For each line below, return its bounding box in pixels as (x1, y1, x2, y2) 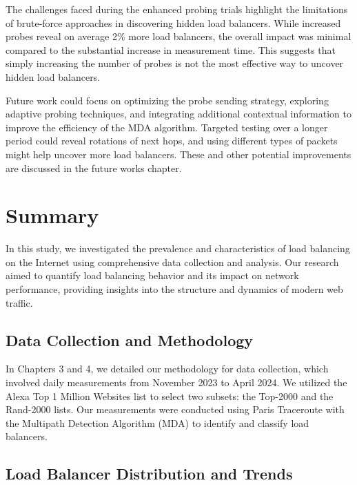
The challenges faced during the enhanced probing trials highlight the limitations (6, 2, 348, 16)
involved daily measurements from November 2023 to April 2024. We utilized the (6, 375, 347, 390)
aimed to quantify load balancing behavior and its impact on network (6, 268, 299, 283)
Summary (6, 201, 99, 229)
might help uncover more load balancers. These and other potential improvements (6, 146, 351, 161)
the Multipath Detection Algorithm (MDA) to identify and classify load (6, 415, 309, 430)
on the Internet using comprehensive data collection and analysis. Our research (6, 254, 339, 269)
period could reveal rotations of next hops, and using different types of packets (6, 133, 338, 148)
